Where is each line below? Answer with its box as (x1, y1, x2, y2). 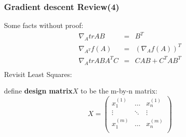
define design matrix (4, 85, 73, 96)
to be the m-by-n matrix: (80, 85, 157, 96)
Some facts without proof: (4, 20, 83, 30)
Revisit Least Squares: (4, 68, 72, 79)
